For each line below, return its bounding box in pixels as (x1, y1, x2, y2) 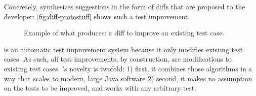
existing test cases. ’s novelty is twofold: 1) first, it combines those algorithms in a (4, 63, 252, 73)
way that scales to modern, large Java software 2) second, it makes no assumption (4, 73, 253, 83)
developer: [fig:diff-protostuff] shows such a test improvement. (4, 11, 190, 21)
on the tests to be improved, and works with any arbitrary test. (4, 83, 197, 93)
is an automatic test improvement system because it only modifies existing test (4, 44, 243, 54)
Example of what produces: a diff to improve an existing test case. (24, 28, 224, 38)
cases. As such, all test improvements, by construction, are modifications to (4, 54, 232, 64)
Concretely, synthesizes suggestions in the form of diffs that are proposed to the (4, 1, 245, 11)
